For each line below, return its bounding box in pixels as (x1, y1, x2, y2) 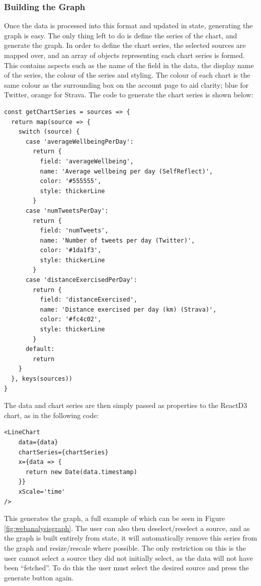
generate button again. (4, 572, 74, 582)
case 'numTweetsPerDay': (25, 207, 109, 214)
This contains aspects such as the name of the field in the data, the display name (4, 60, 254, 70)
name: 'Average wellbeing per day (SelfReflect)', (40, 167, 213, 175)
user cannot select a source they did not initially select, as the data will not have (4, 552, 253, 563)
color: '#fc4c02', (40, 316, 102, 323)
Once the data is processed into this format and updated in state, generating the (4, 20, 253, 31)
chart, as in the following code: (4, 409, 99, 420)
